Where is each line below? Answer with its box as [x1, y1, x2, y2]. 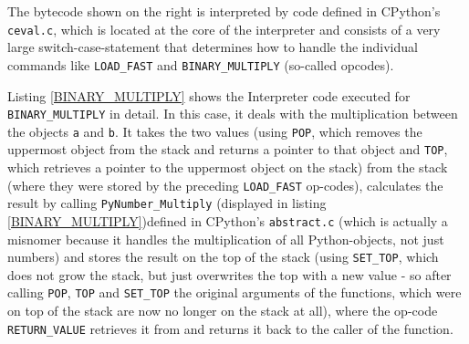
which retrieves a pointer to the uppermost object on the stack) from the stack [7, 158, 448, 177]
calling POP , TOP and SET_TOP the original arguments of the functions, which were [7, 283, 462, 302]
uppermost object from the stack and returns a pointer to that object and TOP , [7, 140, 448, 159]
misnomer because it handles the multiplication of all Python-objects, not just [7, 229, 444, 248]
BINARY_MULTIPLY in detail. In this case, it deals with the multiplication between [7, 104, 458, 123]
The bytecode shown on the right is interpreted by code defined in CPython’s [7, 2, 441, 20]
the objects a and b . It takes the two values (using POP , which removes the [7, 121, 422, 141]
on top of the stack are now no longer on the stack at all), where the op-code [7, 301, 438, 320]
